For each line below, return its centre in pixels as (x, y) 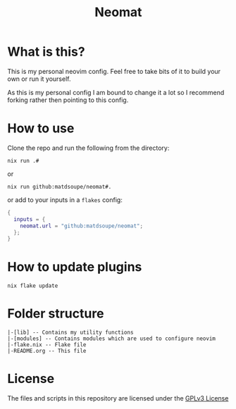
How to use (41, 128)
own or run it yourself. (39, 79)
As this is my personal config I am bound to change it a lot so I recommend (116, 92)
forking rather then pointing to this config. (68, 100)
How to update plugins (75, 267)
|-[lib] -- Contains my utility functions (70, 333)
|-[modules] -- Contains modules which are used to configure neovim (112, 339)
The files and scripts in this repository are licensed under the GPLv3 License (118, 398)
